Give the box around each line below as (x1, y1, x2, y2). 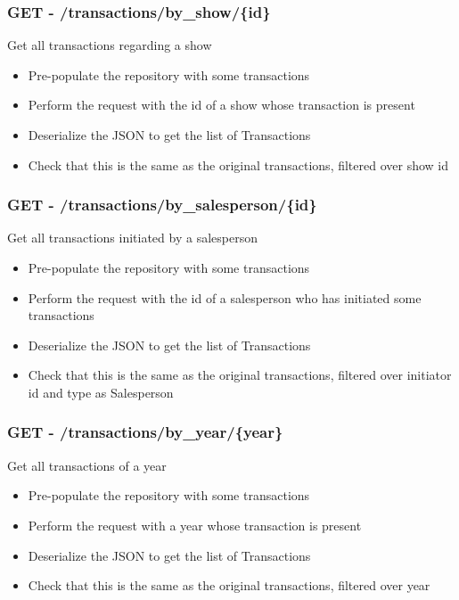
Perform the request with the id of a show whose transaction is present (28, 95, 415, 114)
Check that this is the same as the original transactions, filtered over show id (28, 155, 449, 174)
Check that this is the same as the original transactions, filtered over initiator (28, 366, 452, 384)
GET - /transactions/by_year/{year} (7, 421, 283, 443)
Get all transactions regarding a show (7, 36, 212, 54)
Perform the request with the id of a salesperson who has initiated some (28, 288, 422, 307)
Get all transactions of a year (7, 456, 167, 474)
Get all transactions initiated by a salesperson (7, 228, 258, 247)
